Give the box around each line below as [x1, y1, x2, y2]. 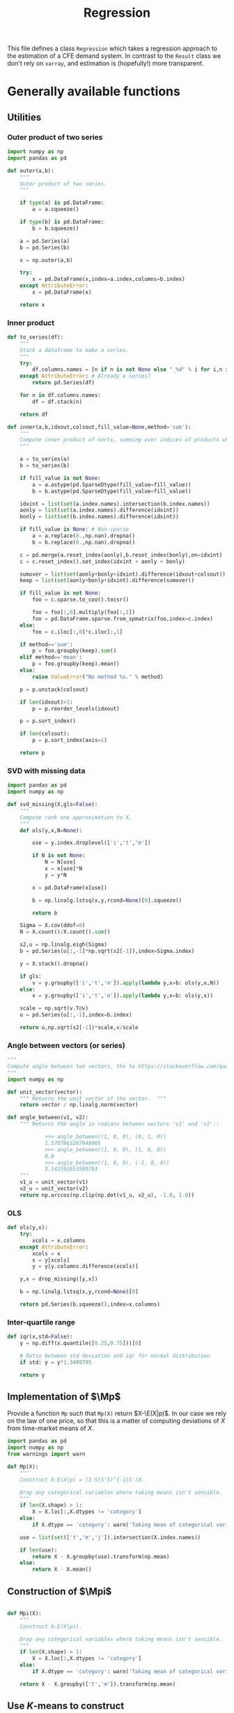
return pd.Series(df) [32, 379, 95, 386]
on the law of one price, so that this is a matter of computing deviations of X [7, 1417, 225, 1425]
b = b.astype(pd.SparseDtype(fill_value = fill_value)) [32, 488, 192, 495]
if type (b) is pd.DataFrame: [19, 219, 104, 226]
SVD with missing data [7, 766, 86, 775]
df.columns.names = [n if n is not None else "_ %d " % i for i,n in [32, 366, 232, 373]
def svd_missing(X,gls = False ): [7, 801, 98, 808]
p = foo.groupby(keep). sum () [32, 648, 117, 655]
